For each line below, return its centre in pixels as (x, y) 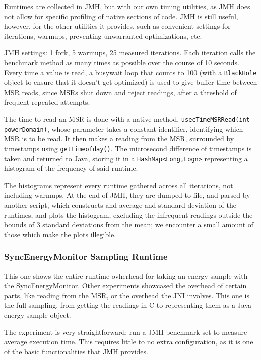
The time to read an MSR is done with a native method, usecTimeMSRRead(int (127, 119)
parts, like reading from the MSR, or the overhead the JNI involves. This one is (127, 295)
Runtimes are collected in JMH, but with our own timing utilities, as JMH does (127, 6)
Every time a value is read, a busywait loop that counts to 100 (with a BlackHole (130, 72)
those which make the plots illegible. (60, 234)
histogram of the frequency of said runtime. (71, 168)
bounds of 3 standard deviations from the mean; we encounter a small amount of (129, 224)
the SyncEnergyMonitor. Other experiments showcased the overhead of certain (125, 285)
